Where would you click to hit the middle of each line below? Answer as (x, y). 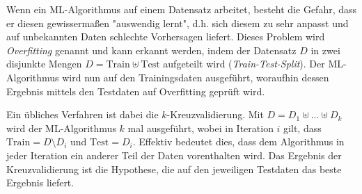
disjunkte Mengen (44, 64)
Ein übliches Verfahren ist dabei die (82, 114)
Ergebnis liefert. (40, 183)
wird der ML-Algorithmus (61, 128)
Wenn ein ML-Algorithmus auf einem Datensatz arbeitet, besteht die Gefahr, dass (182, 9)
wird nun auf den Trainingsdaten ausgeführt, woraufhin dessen (196, 77)
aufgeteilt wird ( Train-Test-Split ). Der (244, 64)
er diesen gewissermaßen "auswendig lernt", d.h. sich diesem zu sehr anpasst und (178, 23)
